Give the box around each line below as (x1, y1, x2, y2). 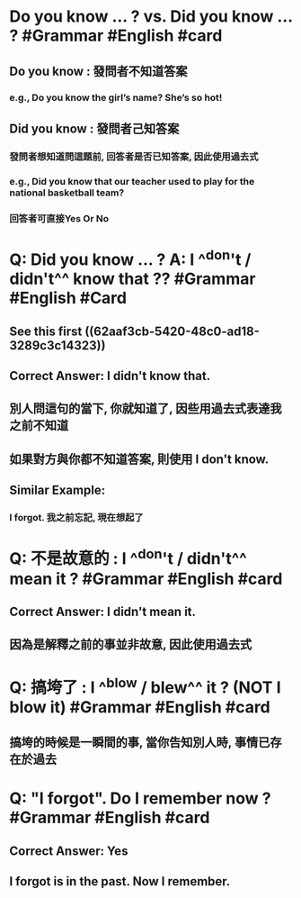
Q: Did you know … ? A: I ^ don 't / (9, 246, 252, 270)
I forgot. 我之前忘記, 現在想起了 (9, 512, 144, 524)
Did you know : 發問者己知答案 (9, 121, 180, 136)
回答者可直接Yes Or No (9, 212, 110, 224)
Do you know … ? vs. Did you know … (9, 6, 293, 27)
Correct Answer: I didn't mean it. (9, 603, 196, 619)
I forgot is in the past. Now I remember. (9, 874, 231, 889)
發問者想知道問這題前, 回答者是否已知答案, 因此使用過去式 (9, 150, 259, 163)
